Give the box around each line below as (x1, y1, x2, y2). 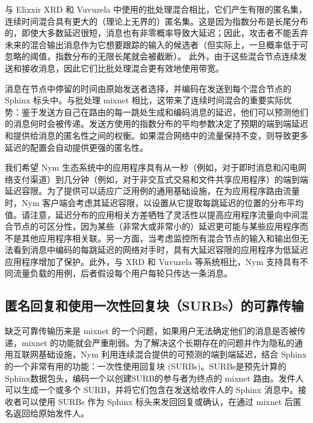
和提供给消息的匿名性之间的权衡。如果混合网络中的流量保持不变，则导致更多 (5, 129, 308, 141)
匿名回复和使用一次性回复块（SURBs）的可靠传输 (5, 296, 304, 315)
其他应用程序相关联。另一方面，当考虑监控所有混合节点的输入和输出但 (21, 231, 300, 244)
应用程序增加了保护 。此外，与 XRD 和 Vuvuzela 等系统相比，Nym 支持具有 (5, 255, 300, 267)
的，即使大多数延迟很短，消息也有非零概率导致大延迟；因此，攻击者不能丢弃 (5, 26, 308, 39)
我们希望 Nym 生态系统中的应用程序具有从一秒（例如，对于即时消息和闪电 (5, 161, 298, 174)
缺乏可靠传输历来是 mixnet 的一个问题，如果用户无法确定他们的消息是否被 (5, 324, 297, 337)
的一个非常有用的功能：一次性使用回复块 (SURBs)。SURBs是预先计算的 (5, 360, 287, 373)
